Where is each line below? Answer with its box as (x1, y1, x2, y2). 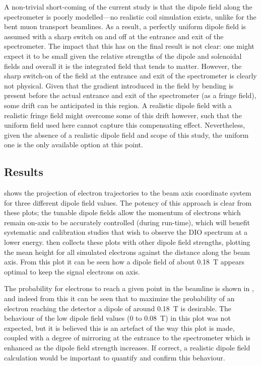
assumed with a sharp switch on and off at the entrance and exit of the (4, 31, 224, 41)
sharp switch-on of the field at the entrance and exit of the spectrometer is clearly (4, 70, 257, 81)
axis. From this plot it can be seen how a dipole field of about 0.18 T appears (4, 256, 244, 267)
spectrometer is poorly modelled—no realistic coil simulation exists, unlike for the (4, 11, 256, 22)
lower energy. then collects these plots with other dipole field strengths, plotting (4, 237, 250, 247)
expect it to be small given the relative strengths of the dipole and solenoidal (4, 50, 242, 61)
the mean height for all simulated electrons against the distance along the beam (4, 246, 250, 257)
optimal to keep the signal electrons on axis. (4, 266, 140, 277)
